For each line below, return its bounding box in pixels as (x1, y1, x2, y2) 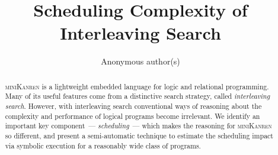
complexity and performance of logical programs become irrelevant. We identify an (5, 111, 260, 121)
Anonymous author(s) (101, 55, 180, 67)
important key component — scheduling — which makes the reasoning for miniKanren (5, 121, 272, 131)
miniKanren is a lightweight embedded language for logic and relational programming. (5, 81, 269, 91)
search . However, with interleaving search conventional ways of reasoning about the (5, 101, 262, 111)
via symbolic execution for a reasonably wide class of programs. (5, 140, 201, 150)
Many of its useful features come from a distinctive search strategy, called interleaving (5, 91, 270, 101)
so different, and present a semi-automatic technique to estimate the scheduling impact (5, 130, 273, 140)
